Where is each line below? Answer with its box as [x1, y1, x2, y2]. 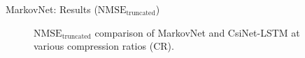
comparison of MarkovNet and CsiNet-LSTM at [94, 25, 300, 39]
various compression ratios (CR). [34, 39, 174, 53]
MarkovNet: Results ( [6, 2, 98, 16]
